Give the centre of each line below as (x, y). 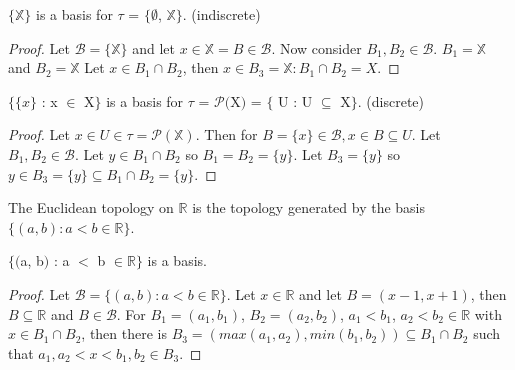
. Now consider (316, 47)
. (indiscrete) (221, 14)
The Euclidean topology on (91, 207)
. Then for (226, 134)
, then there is (124, 333)
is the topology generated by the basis (308, 207)
